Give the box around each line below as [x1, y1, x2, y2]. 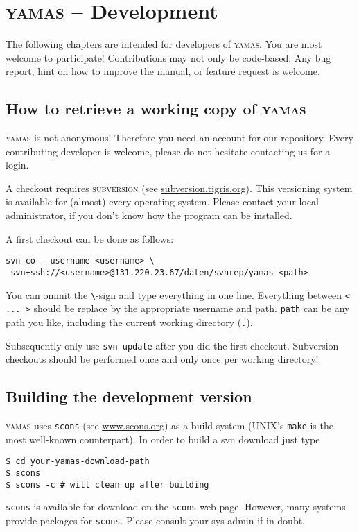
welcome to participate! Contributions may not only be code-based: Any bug [6, 50, 331, 65]
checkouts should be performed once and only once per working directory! [6, 352, 319, 366]
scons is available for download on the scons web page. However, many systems [6, 499, 346, 514]
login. [6, 157, 29, 172]
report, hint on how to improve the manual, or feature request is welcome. [6, 64, 320, 78]
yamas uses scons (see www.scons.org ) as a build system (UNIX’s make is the [6, 418, 333, 432]
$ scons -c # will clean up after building [6, 479, 209, 490]
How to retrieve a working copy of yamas [6, 98, 306, 119]
